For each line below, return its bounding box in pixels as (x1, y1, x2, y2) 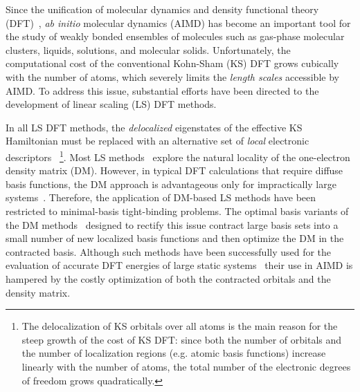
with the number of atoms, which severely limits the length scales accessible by (6, 69, 339, 84)
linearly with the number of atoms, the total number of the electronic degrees (21, 359, 351, 373)
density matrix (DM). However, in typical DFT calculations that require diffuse (6, 163, 343, 178)
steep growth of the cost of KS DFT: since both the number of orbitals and (21, 332, 342, 346)
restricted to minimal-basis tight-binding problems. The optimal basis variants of (6, 203, 349, 218)
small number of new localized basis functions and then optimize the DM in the (6, 231, 344, 245)
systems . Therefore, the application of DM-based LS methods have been (6, 190, 316, 205)
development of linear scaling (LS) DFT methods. (6, 97, 217, 111)
